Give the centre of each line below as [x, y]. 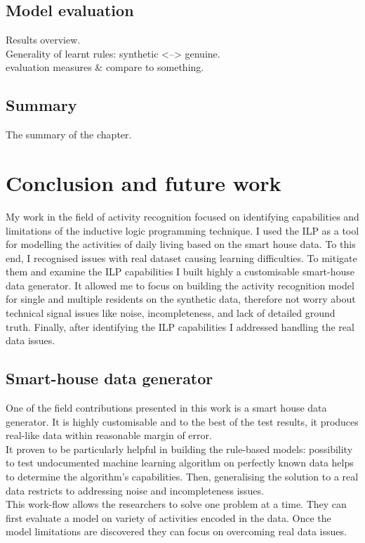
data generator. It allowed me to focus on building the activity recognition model [180, 285]
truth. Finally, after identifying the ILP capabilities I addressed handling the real [180, 326]
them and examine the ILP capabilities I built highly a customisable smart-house [180, 271]
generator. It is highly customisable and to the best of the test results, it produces [182, 421]
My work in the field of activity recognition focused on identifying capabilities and [182, 216]
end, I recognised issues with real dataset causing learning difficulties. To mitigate [181, 257]
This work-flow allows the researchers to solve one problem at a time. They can [176, 504]
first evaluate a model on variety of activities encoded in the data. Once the [168, 517]
